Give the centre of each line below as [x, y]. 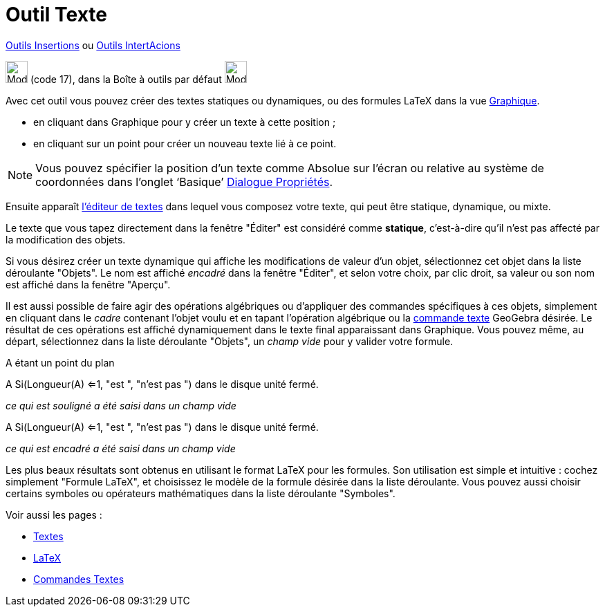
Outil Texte [56, 15]
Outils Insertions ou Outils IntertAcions [93, 45]
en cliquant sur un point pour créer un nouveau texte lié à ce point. [185, 143]
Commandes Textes [79, 579]
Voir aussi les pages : [54, 514]
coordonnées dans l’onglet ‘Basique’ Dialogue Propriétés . [184, 182]
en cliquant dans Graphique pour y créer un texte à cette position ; [185, 122]
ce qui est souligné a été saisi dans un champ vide [121, 405]
